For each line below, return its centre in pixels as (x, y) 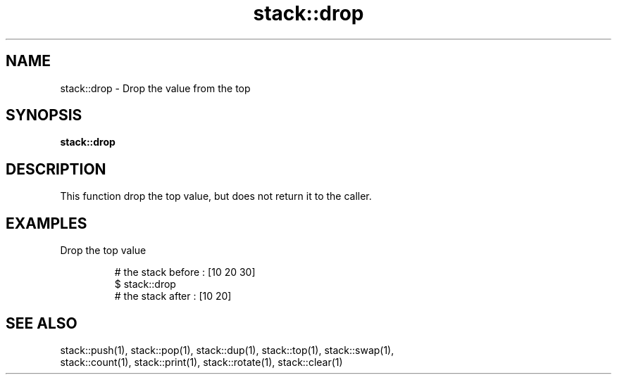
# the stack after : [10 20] (173, 296)
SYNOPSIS (44, 115)
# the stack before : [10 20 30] (185, 272)
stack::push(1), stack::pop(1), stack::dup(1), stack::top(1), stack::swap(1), (227, 350)
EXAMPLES (46, 223)
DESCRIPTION (56, 169)
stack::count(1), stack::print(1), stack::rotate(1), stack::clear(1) (201, 362)
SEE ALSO (42, 323)
